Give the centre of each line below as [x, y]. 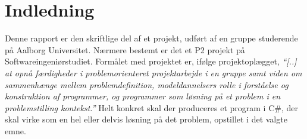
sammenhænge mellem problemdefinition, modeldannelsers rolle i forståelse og [147, 84]
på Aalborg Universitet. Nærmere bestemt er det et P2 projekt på [125, 49]
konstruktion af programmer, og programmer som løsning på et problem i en [143, 96]
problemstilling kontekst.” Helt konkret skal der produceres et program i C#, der [151, 107]
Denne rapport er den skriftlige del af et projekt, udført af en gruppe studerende [151, 38]
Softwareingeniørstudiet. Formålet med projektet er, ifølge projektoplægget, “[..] [151, 61]
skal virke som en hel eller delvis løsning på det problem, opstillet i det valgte [146, 119]
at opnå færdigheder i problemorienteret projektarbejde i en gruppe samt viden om [153, 72]
